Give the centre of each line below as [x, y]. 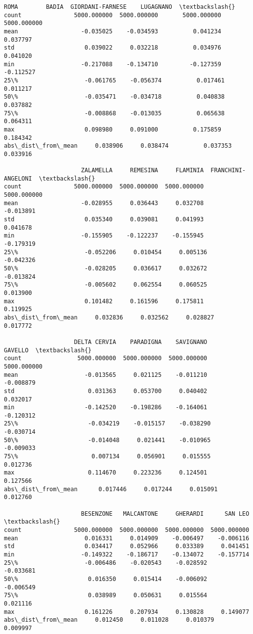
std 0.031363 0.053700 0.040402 [106, 391]
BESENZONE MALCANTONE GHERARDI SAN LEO [165, 514]
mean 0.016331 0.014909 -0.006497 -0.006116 [127, 538]
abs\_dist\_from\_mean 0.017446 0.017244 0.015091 [111, 489]
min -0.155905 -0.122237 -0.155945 [104, 236]
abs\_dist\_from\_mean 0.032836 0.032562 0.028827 [109, 317]
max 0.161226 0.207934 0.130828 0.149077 [127, 612]
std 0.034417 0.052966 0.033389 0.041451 [127, 546]
